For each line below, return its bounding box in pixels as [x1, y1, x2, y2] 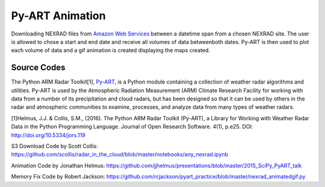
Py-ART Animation [11, 9, 106, 22]
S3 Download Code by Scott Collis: [11, 142, 98, 150]
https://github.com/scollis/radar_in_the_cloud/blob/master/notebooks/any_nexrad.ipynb [11, 151, 229, 158]
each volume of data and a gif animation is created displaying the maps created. [11, 47, 210, 54]
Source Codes [11, 63, 66, 73]
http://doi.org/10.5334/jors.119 [11, 131, 85, 138]
